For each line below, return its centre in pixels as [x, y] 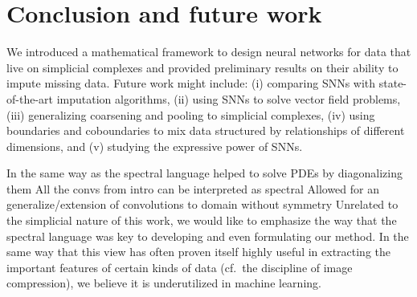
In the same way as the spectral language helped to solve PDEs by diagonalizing [204, 173]
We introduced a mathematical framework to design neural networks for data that [209, 52]
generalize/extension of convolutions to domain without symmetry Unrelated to [202, 204]
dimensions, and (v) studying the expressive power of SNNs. [155, 146]
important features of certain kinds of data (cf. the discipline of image [180, 267]
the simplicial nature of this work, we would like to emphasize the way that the [202, 220]
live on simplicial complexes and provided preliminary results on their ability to [202, 67]
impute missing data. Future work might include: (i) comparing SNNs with [191, 83]
